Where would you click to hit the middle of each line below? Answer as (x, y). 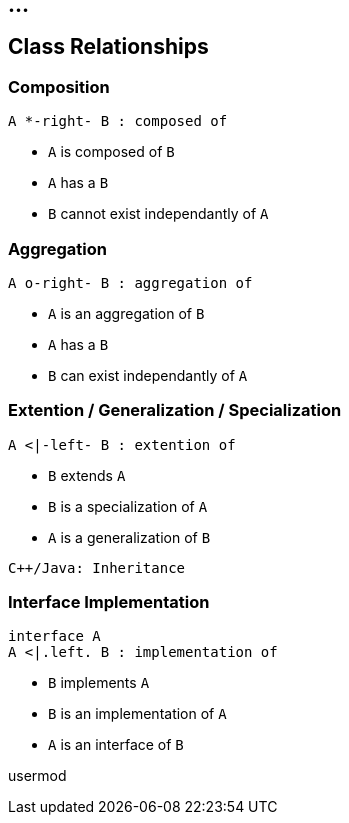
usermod (37, 776)
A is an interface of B (116, 745)
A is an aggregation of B (126, 313)
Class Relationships (108, 47)
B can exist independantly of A (148, 375)
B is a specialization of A (128, 506)
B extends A (87, 475)
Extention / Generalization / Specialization (175, 410)
